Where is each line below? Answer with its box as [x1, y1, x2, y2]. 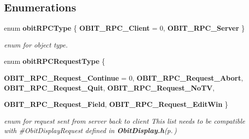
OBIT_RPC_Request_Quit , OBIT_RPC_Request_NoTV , [4, 82, 215, 93]
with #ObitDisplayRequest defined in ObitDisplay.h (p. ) [4, 125, 177, 136]
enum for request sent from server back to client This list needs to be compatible [4, 115, 245, 126]
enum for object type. [4, 39, 68, 49]
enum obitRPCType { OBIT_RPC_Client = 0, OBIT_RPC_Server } [4, 23, 245, 33]
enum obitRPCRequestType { [4, 56, 105, 66]
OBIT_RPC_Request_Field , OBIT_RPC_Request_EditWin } [4, 99, 228, 109]
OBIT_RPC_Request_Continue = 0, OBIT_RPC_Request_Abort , [4, 72, 243, 83]
